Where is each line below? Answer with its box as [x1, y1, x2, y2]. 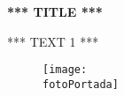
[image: [43, 63, 88, 77]
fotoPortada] [43, 78, 119, 91]
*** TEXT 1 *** [7, 32, 99, 50]
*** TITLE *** [7, 3, 103, 20]
